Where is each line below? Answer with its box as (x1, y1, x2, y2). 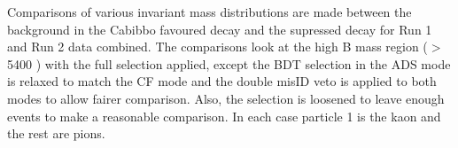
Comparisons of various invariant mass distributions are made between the (7, 3, 412, 20)
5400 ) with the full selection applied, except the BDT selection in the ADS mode (7, 54, 451, 73)
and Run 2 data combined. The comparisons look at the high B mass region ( (7, 37, 428, 56)
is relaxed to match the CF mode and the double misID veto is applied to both (7, 72, 437, 90)
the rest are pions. (7, 124, 105, 143)
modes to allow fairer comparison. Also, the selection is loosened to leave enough (7, 89, 445, 107)
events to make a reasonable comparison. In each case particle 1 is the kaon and (7, 106, 441, 125)
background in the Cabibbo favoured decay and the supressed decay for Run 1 (7, 19, 432, 38)
